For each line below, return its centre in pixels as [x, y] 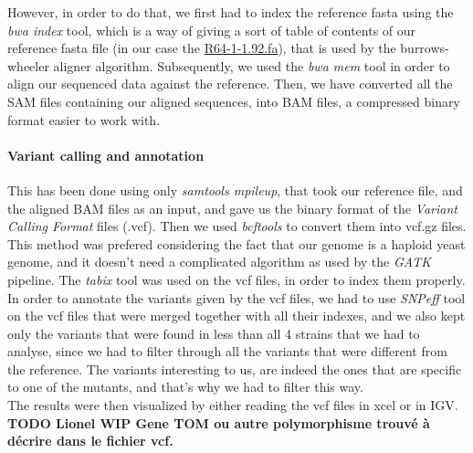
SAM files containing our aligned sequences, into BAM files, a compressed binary [234, 101]
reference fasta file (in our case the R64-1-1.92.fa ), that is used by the [202, 48]
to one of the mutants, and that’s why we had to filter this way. [185, 387]
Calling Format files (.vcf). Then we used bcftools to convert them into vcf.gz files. [237, 226]
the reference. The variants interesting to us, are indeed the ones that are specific [235, 369]
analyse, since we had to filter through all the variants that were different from [227, 351]
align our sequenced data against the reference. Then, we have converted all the [230, 84]
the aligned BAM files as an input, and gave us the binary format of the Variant [232, 208]
